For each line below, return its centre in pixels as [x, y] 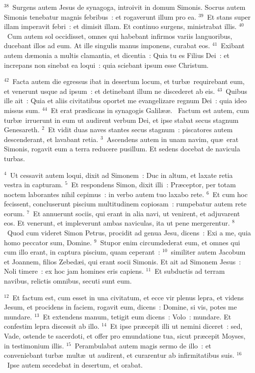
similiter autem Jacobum [208, 252]
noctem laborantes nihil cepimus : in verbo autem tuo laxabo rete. [104, 194]
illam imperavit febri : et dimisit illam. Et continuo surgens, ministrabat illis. [120, 26]
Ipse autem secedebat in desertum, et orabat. [75, 364]
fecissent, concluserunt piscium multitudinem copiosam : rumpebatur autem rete [125, 204]
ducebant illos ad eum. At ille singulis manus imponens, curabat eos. [107, 45]
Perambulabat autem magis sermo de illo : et [143, 345]
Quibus [236, 91]
